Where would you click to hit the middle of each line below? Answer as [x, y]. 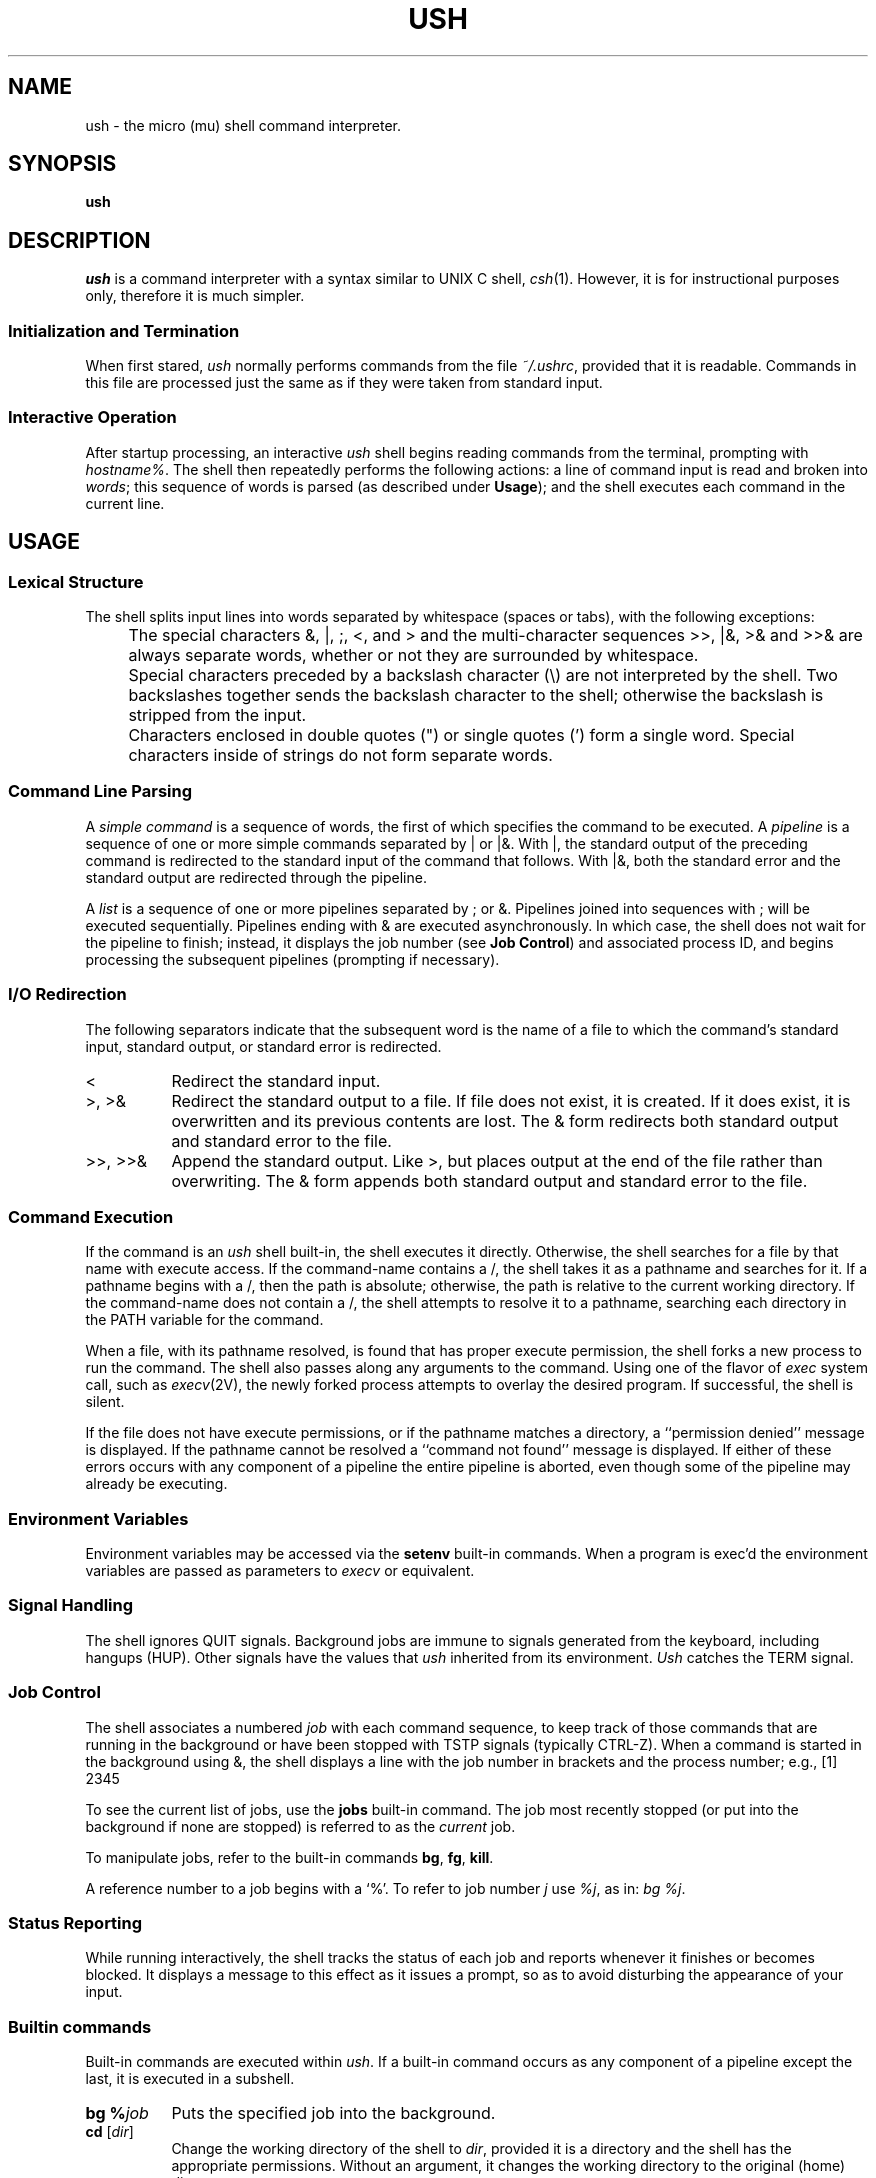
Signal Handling [71, 1605]
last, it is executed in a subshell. [190, 2078]
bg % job [117, 2113]
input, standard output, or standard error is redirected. [263, 1046]
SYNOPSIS [62, 164]
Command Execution [91, 1216]
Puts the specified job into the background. [333, 2113]
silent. [105, 1402]
